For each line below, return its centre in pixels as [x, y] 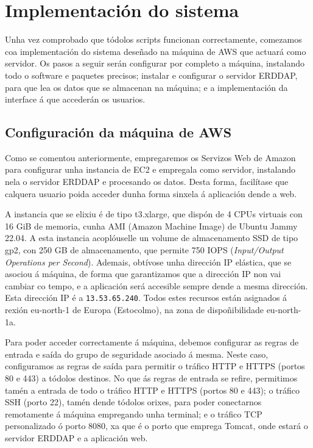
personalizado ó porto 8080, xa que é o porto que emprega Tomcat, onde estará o [156, 426]
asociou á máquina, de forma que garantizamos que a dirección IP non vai [143, 274]
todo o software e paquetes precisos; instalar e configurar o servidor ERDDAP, [151, 75]
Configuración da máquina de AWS [118, 132]
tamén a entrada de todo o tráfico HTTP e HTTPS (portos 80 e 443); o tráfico [152, 390]
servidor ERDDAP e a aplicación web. [76, 438]
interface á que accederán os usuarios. [75, 99]
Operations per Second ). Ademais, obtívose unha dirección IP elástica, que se [148, 262]
